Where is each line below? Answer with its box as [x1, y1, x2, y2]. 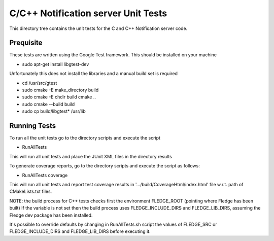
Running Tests [9, 122, 56, 130]
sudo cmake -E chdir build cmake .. [22, 94, 96, 100]
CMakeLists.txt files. [9, 188, 52, 195]
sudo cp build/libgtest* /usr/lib [22, 108, 86, 114]
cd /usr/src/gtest [22, 80, 57, 86]
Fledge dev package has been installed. [9, 212, 93, 218]
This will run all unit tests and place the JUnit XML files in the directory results [9, 153, 172, 159]
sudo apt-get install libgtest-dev [22, 61, 89, 67]
